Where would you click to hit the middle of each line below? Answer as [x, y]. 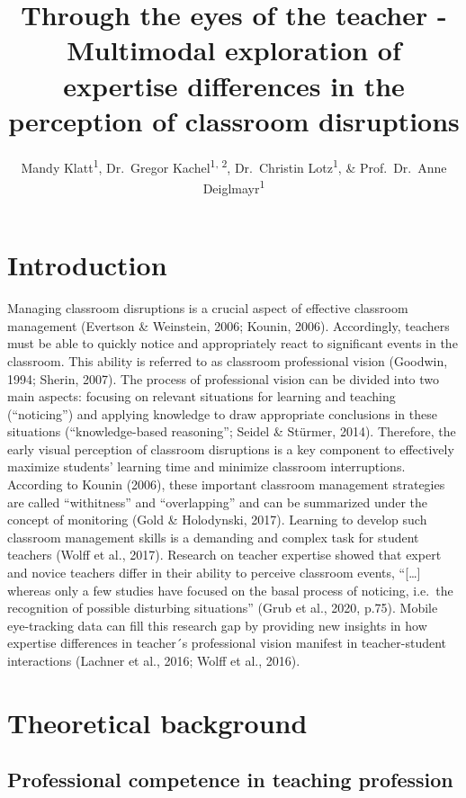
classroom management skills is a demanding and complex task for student [213, 537]
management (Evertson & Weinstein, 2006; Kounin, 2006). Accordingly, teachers [229, 325]
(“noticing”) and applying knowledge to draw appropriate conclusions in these [222, 413]
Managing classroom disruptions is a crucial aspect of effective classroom [208, 308]
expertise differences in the [234, 85]
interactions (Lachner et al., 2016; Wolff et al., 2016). [154, 660]
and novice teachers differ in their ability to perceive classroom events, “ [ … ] [214, 573]
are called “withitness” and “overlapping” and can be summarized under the [218, 502]
